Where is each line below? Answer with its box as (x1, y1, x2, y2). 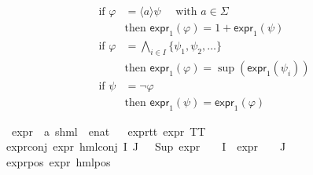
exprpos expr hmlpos (6, 153, 111, 170)
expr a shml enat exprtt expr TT (11, 122, 206, 139)
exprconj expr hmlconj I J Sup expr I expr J (6, 138, 286, 155)
